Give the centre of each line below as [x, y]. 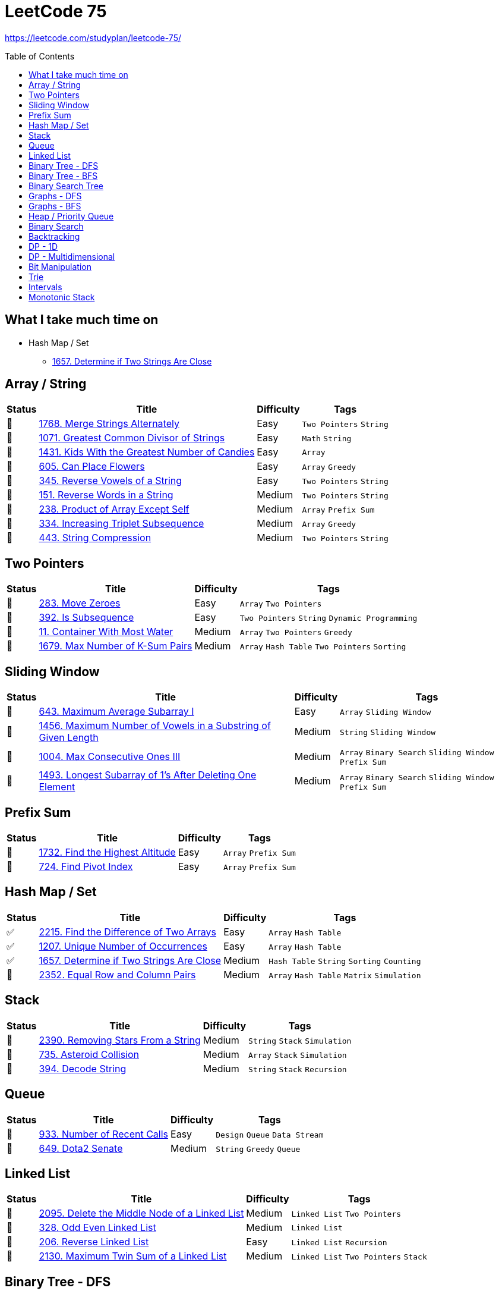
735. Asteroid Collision [89, 1054]
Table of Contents [40, 56]
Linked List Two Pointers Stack [359, 1257]
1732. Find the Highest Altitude [107, 852]
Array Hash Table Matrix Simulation [345, 975]
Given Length [69, 738]
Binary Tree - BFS [63, 175]
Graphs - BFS [55, 206]
